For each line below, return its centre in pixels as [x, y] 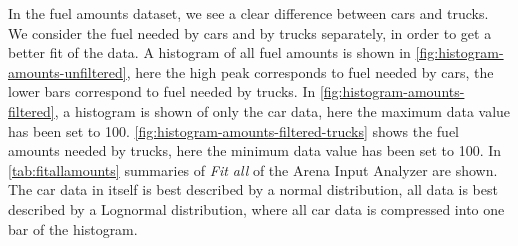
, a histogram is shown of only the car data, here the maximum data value [282, 110]
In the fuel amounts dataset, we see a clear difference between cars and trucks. [248, 13]
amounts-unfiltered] [67, 71]
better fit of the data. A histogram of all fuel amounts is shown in [209, 52]
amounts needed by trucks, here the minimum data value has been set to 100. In [255, 150]
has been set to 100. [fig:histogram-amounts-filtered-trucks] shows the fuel [233, 130]
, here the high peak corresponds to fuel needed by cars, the [310, 71]
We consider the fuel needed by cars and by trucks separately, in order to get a [250, 32]
